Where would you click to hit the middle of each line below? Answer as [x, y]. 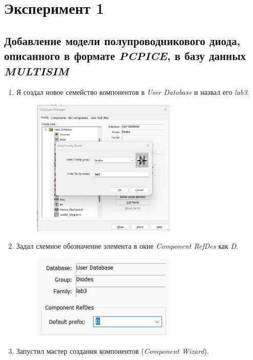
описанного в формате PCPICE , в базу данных [125, 56]
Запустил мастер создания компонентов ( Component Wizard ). [112, 351]
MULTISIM [37, 71]
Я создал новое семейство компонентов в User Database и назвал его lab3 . [133, 92]
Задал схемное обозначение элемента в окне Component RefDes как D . [127, 245]
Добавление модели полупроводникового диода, [122, 40]
